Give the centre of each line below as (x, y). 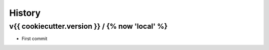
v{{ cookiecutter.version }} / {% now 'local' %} (88, 26)
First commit (34, 39)
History (25, 13)
